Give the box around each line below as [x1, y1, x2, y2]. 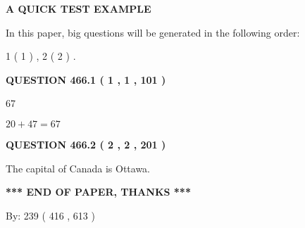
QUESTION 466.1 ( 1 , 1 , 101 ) [6, 72, 166, 87]
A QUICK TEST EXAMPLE [6, 1, 151, 15]
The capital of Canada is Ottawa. [6, 160, 151, 175]
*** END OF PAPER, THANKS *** [6, 184, 191, 199]
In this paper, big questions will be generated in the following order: [6, 25, 300, 39]
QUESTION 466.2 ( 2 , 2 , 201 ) [6, 137, 166, 151]
